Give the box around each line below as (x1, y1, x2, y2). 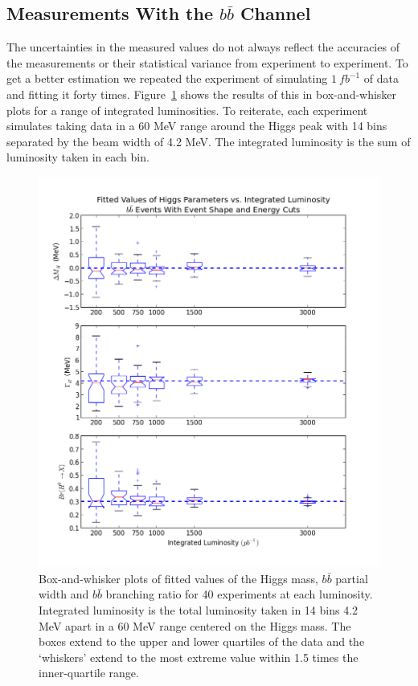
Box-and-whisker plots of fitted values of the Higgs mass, (39, 570, 318, 586)
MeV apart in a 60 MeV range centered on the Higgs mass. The (39, 617, 351, 634)
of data (363, 70, 400, 87)
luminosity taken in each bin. (6, 149, 150, 165)
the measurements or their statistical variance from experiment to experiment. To (6, 54, 408, 71)
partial (335, 570, 368, 586)
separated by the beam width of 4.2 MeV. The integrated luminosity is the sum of (6, 133, 411, 149)
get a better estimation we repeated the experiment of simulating (6, 70, 328, 87)
